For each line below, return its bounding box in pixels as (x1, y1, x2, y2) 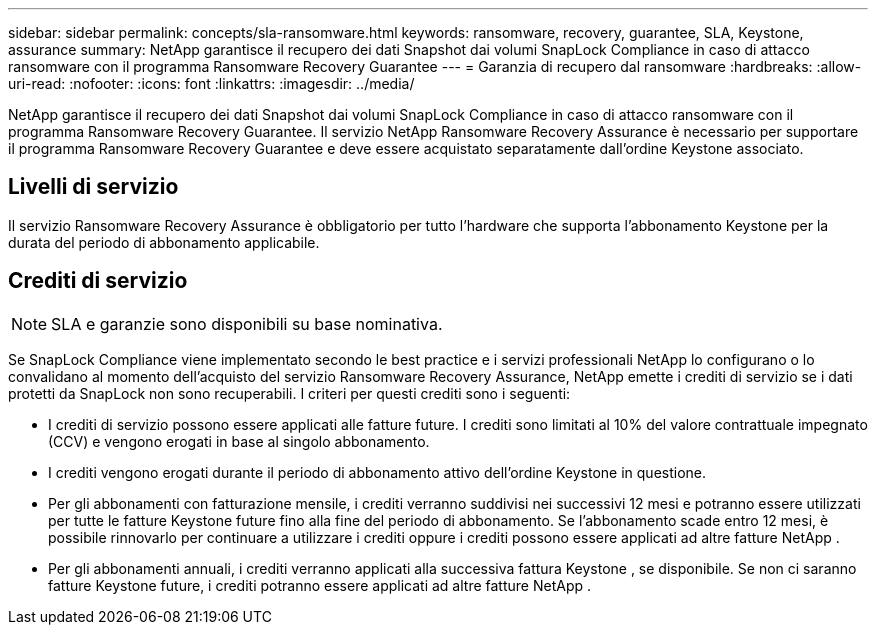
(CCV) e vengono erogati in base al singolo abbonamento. (48, 432, 430, 450)
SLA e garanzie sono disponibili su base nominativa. (51, 313, 443, 334)
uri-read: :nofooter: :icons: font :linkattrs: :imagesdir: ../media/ (8, 75, 415, 92)
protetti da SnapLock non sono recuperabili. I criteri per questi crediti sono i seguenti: (8, 384, 571, 402)
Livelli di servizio (8, 174, 179, 200)
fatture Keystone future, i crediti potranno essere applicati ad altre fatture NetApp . (48, 576, 591, 594)
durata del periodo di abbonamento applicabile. (8, 233, 320, 251)
